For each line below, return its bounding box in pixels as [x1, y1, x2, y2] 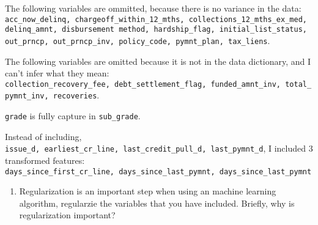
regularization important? [19, 208, 116, 221]
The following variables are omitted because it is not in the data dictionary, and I [5, 54, 311, 67]
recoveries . [53, 89, 100, 101]
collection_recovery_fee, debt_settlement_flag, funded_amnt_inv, [5, 79, 281, 89]
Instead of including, [5, 130, 82, 142]
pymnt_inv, [5, 92, 49, 101]
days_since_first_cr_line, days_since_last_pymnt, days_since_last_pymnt [5, 167, 312, 176]
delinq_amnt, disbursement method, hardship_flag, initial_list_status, [5, 25, 307, 34]
